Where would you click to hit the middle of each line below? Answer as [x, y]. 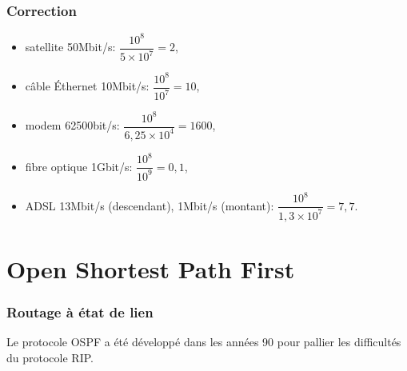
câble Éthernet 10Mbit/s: [87, 86]
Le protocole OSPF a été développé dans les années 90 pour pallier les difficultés [204, 342]
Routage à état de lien [80, 312]
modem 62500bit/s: [72, 125]
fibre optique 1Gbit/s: [79, 166]
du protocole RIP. [50, 357]
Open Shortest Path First [151, 268]
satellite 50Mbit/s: [70, 47]
